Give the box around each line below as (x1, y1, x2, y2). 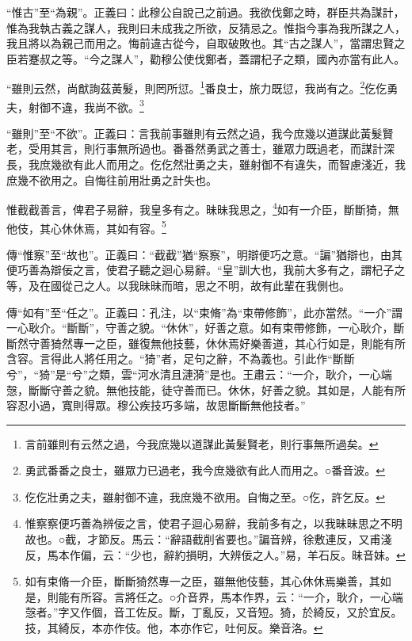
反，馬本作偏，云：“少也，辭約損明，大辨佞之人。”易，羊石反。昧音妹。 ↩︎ (25, 546, 406, 563)
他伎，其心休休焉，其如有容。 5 (6, 217, 166, 236)
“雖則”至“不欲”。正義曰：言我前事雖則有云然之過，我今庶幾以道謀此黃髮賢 (6, 124, 394, 141)
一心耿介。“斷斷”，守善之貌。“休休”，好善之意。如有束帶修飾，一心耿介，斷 (6, 319, 405, 336)
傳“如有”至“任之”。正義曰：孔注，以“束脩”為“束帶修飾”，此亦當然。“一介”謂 (6, 303, 403, 320)
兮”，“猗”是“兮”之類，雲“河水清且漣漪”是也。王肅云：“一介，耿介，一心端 (6, 365, 392, 382)
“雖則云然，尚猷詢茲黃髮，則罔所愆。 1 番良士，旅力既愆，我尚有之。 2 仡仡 (6, 78, 387, 97)
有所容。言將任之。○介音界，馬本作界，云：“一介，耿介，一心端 (69, 588, 403, 605)
